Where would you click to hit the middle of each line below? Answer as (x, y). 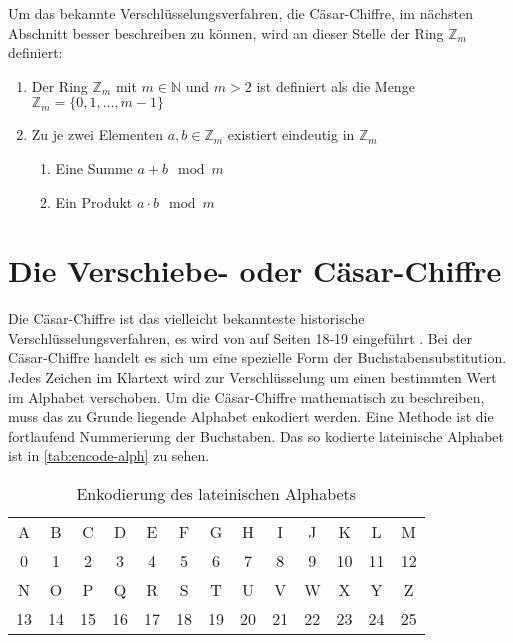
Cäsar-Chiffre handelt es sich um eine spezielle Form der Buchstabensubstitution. (257, 357)
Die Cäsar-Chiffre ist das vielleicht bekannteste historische (186, 318)
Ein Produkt (94, 201)
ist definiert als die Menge (335, 85)
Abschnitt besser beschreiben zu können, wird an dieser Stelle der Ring (226, 32)
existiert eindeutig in (291, 134)
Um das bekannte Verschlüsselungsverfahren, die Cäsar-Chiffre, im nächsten (241, 13)
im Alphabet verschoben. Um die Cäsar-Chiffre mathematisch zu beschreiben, (246, 396)
